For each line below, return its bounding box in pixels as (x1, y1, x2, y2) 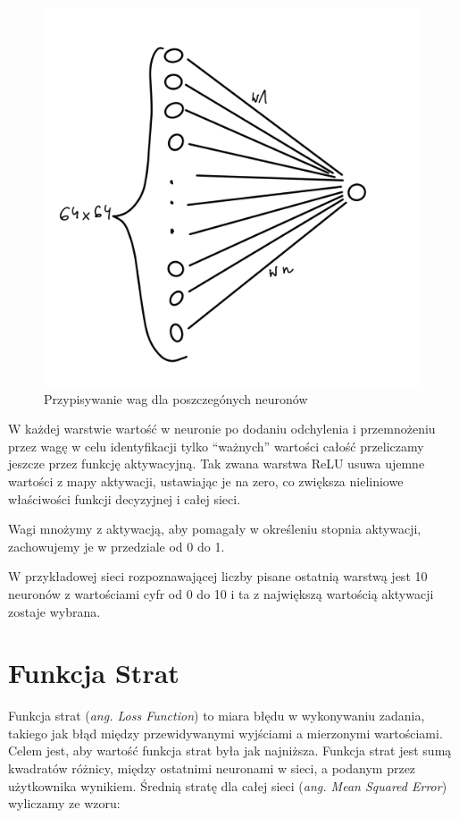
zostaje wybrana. (8, 602, 101, 620)
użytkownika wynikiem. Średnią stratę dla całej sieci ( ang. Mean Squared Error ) (8, 776, 447, 795)
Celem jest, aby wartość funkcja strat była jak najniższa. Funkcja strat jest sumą (8, 741, 452, 760)
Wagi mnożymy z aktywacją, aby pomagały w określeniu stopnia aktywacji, (8, 519, 421, 538)
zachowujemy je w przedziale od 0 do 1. (8, 536, 225, 555)
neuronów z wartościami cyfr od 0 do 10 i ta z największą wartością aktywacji (8, 584, 434, 603)
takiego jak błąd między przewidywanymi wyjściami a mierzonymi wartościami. (8, 723, 443, 742)
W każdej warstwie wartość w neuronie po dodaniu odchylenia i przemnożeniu (8, 419, 436, 438)
